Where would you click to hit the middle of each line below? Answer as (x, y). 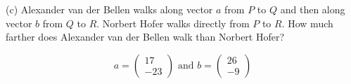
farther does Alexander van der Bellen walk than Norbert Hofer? (145, 37)
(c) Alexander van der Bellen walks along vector (109, 9)
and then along (313, 9)
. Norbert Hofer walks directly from (173, 23)
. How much (307, 23)
